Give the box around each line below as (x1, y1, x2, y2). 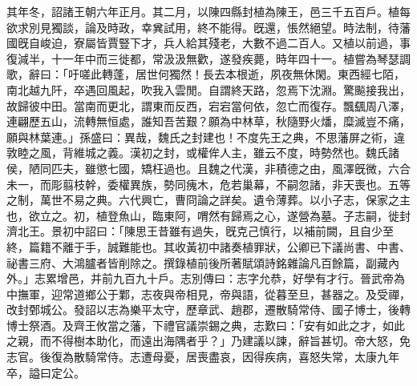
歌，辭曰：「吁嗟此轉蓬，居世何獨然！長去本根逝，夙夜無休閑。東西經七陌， (6, 66, 405, 82)
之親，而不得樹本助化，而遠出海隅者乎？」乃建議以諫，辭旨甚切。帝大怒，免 (6, 332, 411, 349)
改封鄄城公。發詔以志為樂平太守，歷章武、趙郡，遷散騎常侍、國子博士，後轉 (6, 301, 411, 318)
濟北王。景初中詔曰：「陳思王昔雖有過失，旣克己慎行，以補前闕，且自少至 (6, 223, 394, 239)
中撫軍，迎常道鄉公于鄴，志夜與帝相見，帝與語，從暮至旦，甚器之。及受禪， (6, 285, 411, 302)
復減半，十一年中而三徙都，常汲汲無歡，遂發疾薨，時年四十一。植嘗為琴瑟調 (6, 50, 411, 66)
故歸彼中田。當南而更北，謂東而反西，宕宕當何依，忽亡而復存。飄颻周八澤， (6, 97, 411, 114)
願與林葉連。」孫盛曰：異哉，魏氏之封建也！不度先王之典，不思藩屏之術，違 (6, 128, 405, 145)
